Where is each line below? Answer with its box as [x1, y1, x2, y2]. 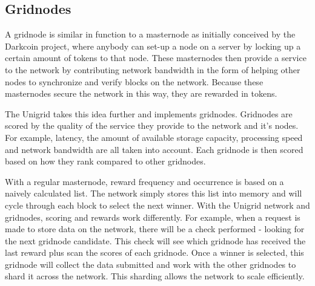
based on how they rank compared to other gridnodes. [5, 155, 206, 167]
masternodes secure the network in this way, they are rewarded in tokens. [5, 87, 277, 100]
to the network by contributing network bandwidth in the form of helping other [5, 63, 300, 76]
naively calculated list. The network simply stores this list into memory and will [5, 187, 302, 200]
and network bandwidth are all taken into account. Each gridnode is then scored [5, 143, 303, 155]
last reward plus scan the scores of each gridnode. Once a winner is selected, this [5, 246, 304, 259]
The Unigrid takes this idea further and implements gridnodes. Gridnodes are [5, 107, 293, 120]
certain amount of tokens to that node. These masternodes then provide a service [5, 51, 307, 64]
